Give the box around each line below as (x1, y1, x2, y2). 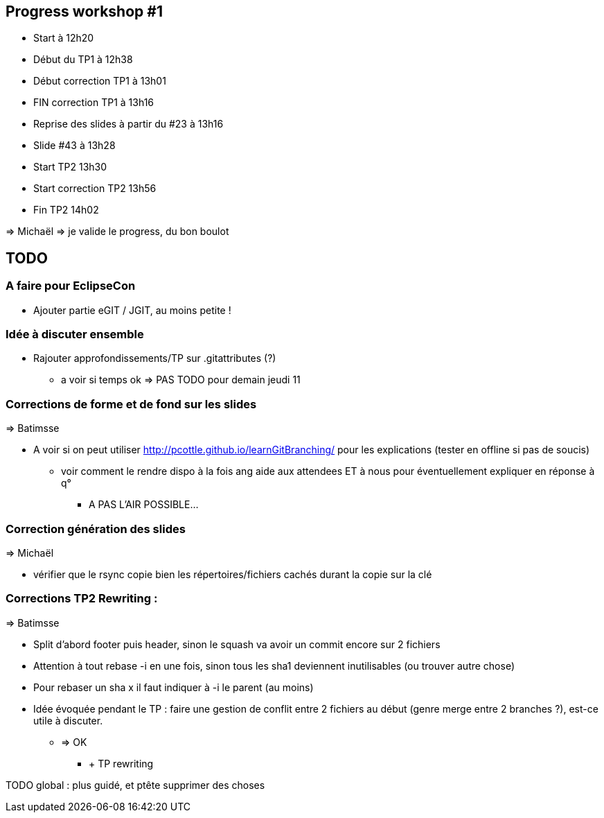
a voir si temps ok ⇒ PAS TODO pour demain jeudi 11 (61, 374, 301, 386)
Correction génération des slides (6, 521, 186, 536)
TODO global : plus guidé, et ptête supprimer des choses (6, 778, 265, 791)
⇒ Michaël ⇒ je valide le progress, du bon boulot (6, 225, 229, 238)
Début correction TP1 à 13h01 (33, 75, 166, 87)
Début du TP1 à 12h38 (33, 53, 133, 66)
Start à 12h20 (33, 32, 94, 44)
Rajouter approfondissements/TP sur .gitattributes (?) (33, 352, 276, 365)
